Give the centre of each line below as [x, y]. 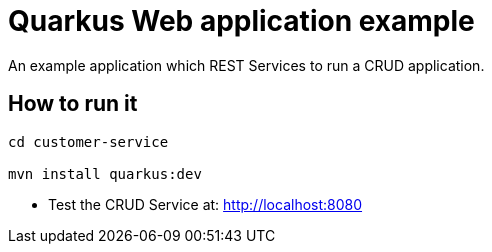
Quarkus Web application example [241, 21]
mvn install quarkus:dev [105, 173]
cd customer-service [88, 141]
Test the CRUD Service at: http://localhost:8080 [205, 204]
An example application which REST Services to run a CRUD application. [246, 65]
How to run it [73, 104]
